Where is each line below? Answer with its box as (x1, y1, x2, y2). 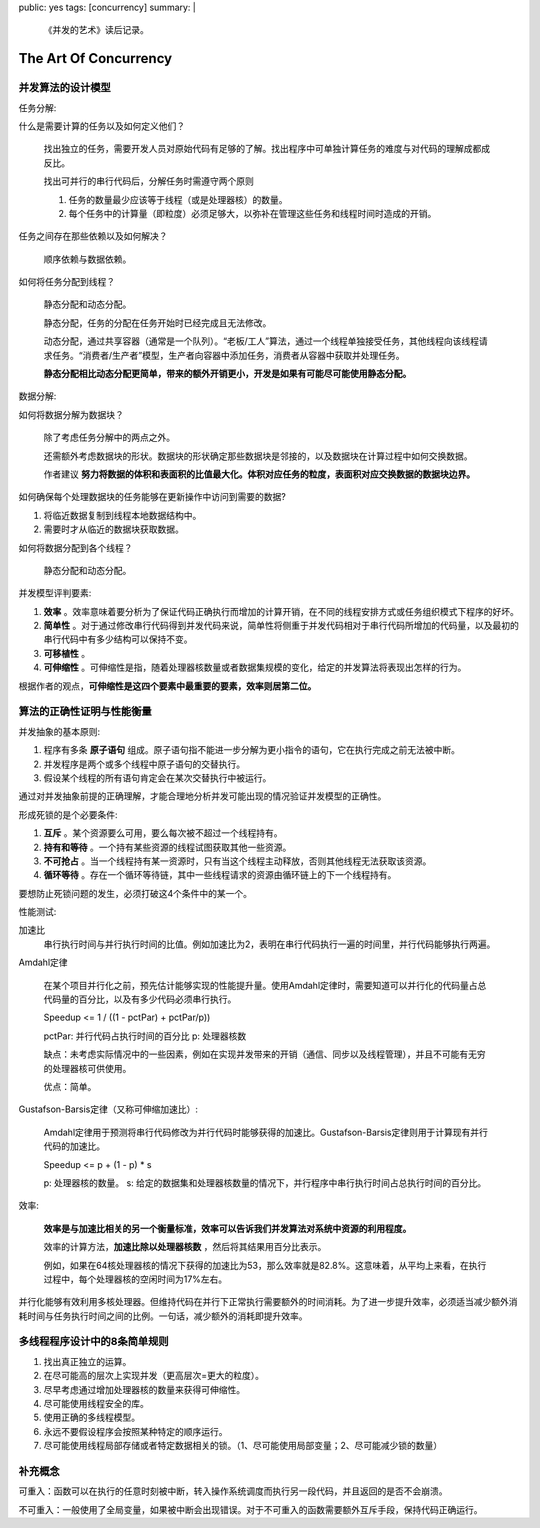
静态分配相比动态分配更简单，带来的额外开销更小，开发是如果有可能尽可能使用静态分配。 (43, 368, 412, 380)
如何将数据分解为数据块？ (18, 408, 124, 420)
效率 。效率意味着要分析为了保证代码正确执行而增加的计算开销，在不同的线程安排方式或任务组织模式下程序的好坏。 (43, 605, 519, 617)
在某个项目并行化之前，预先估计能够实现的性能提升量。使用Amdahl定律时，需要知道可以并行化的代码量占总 (43, 979, 487, 991)
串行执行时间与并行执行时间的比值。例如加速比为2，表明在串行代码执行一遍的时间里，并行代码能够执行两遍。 (43, 938, 496, 950)
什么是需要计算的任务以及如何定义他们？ (18, 120, 185, 132)
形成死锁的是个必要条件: (18, 808, 119, 820)
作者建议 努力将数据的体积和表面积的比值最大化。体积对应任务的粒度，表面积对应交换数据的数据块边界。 (43, 468, 475, 480)
